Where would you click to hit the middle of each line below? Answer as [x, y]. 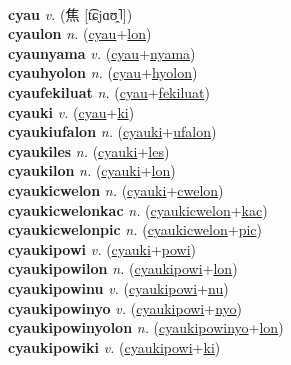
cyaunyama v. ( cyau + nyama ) [102, 52]
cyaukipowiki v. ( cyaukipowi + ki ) [114, 346]
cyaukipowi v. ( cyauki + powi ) [102, 248]
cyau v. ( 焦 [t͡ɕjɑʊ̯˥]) [70, 13]
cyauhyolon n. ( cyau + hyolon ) [103, 72]
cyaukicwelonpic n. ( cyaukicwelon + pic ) [135, 229]
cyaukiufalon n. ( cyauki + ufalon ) [112, 131]
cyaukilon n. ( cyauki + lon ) [92, 170]
